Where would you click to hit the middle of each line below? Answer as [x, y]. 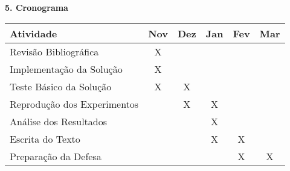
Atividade [34, 33]
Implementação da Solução [66, 69]
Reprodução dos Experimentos [74, 104]
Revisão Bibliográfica [54, 51]
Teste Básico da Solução [61, 86]
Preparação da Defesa [56, 156]
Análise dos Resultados [59, 121]
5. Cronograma [37, 7]
